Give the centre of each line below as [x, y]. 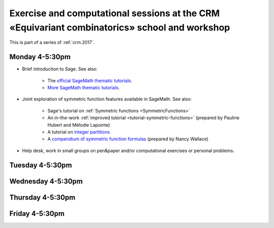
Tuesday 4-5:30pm [41, 165]
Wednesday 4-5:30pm [46, 181]
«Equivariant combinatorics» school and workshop [120, 27]
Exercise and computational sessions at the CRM [115, 13]
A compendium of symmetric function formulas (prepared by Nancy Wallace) [128, 139]
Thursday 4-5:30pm [42, 197]
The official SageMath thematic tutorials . [90, 81]
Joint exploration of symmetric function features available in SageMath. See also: [107, 99]
